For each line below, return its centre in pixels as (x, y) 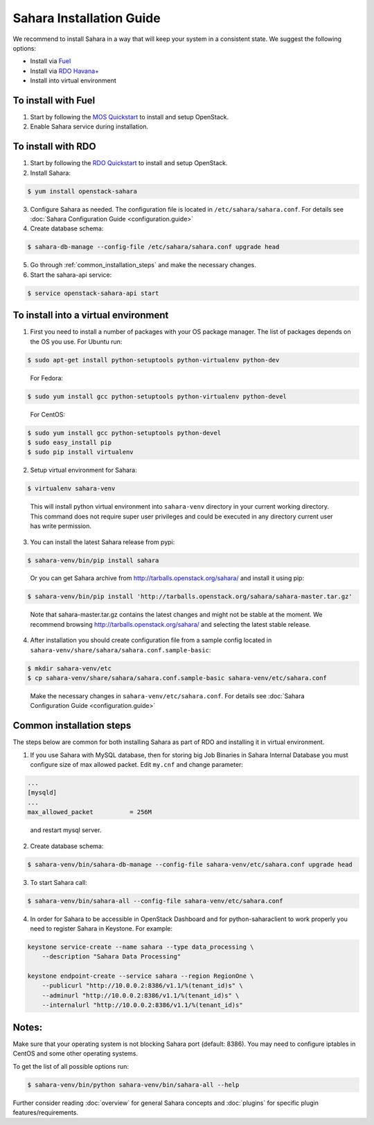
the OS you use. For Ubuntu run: (76, 341)
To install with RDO (54, 147)
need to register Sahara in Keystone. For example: (101, 928)
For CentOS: (48, 414)
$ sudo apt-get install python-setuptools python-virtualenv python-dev (153, 360)
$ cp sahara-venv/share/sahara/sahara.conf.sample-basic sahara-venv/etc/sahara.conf (177, 678)
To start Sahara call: (59, 882)
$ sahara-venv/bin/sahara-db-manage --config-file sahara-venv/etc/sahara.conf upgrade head (190, 864)
